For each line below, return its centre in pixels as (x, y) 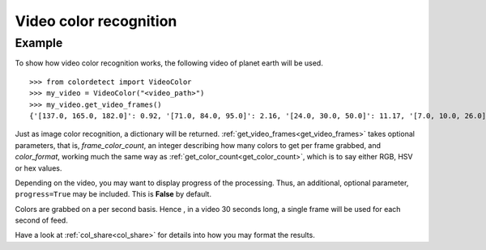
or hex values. (38, 168)
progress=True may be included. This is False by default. (113, 194)
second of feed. (41, 220)
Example (39, 43)
